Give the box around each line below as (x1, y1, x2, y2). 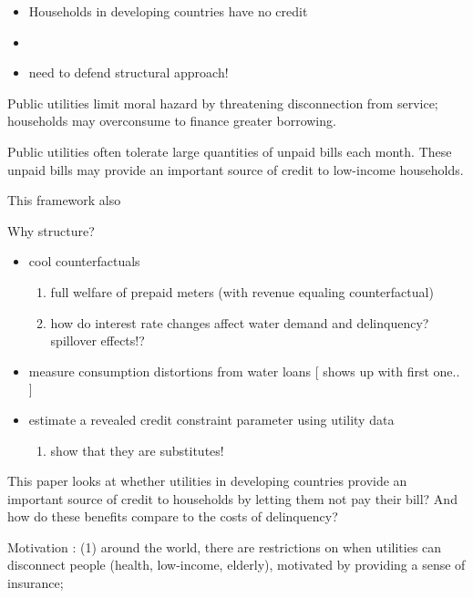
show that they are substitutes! (50, 440, 224, 459)
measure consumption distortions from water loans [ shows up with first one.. (28, 361, 460, 380)
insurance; (7, 573, 64, 593)
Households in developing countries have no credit (28, 2, 308, 20)
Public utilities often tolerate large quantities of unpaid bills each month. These (7, 141, 452, 160)
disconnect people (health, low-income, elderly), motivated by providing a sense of (7, 555, 466, 574)
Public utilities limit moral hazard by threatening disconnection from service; (7, 93, 438, 112)
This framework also (7, 191, 121, 210)
